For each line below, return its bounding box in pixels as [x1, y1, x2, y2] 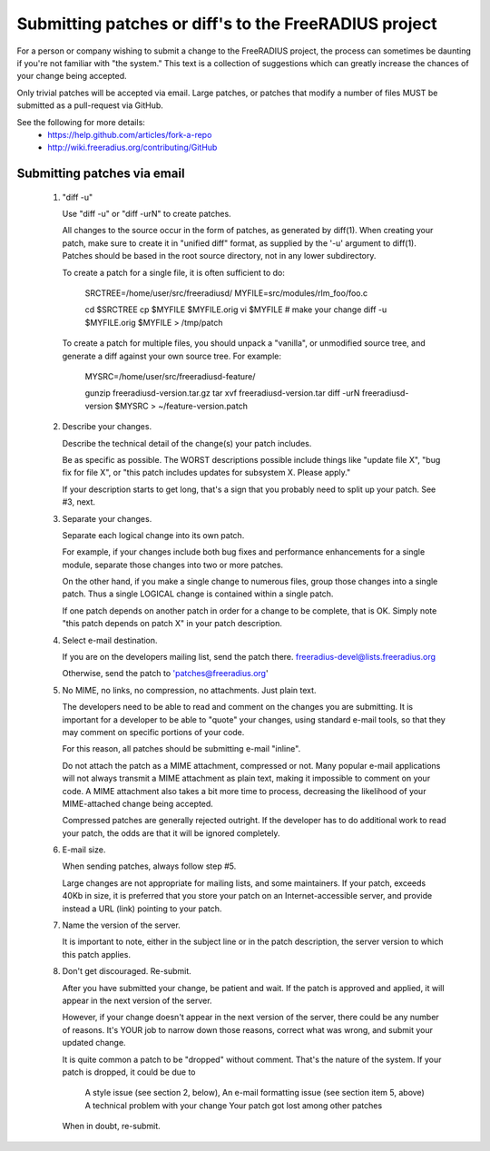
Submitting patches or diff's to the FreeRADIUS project [16, 14, 437, 34]
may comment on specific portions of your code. [62, 726, 245, 737]
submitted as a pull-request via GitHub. [16, 100, 163, 111]
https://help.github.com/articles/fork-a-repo [47, 129, 212, 140]
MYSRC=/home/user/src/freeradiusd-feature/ [84, 370, 256, 381]
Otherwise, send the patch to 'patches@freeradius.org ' [62, 668, 269, 679]
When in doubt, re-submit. [62, 1121, 161, 1132]
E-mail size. [62, 844, 106, 855]
